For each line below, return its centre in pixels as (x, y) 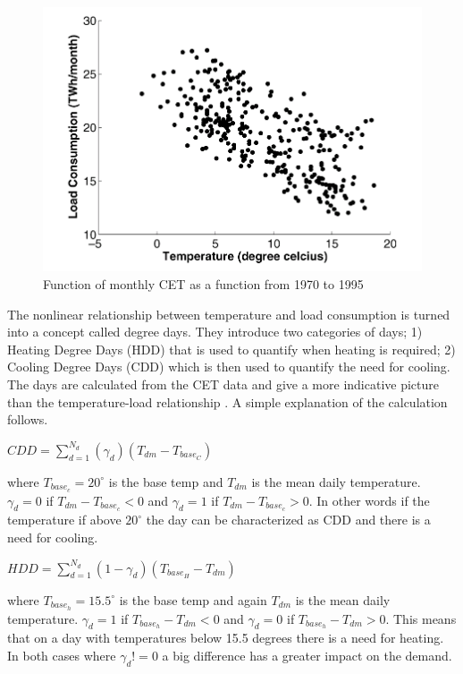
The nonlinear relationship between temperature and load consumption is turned (229, 314)
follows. (28, 419)
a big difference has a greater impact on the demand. (307, 655)
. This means (421, 618)
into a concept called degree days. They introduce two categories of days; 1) (215, 332)
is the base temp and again (193, 599)
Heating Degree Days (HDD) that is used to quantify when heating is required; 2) (231, 349)
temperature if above (64, 520)
